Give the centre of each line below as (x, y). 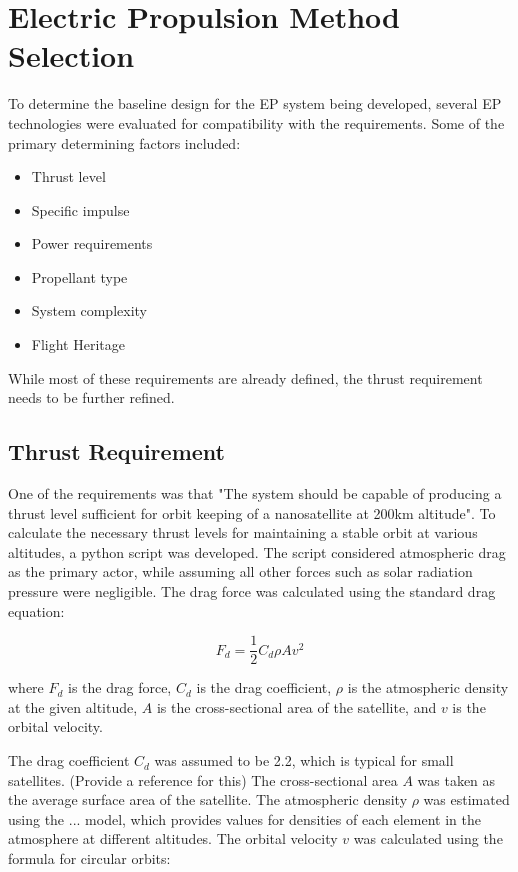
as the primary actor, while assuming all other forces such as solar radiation (240, 571)
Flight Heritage (78, 344)
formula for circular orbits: (89, 858)
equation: (36, 610)
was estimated (466, 799)
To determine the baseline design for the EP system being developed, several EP (255, 103)
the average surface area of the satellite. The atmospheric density (208, 799)
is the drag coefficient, (264, 687)
